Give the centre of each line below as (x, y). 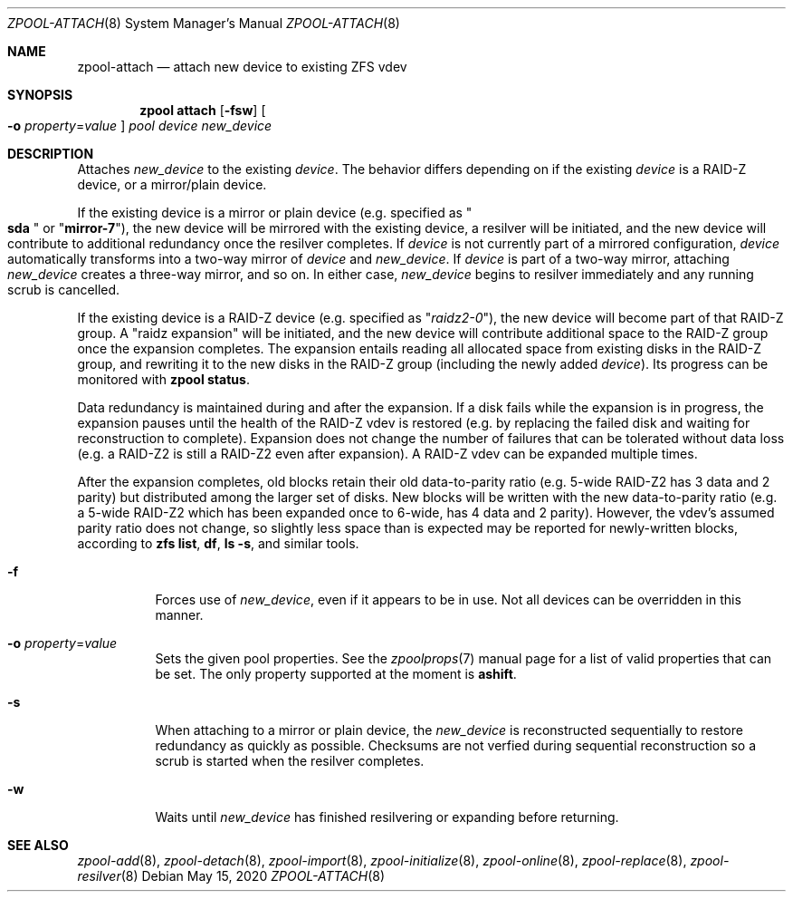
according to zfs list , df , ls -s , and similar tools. (218, 543)
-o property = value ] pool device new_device (140, 126)
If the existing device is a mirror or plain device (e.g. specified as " (275, 213)
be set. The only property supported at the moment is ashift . (336, 674)
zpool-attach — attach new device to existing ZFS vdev (242, 67)
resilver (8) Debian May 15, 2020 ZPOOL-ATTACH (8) (231, 876)
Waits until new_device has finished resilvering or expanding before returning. (387, 817)
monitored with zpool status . (163, 379)
